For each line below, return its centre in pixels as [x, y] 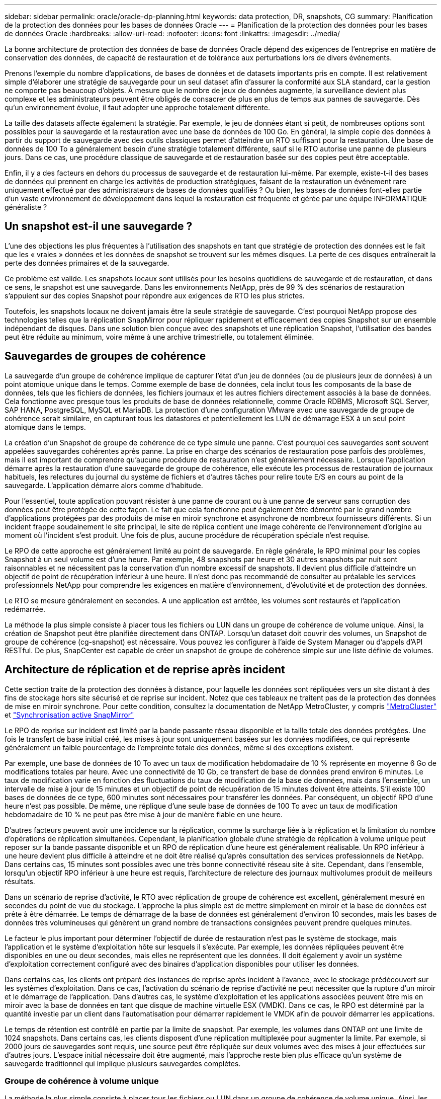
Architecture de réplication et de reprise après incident [145, 670]
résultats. [20, 881]
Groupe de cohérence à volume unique [82, 1081]
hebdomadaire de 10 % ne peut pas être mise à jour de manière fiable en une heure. [144, 814]
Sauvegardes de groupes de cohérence [105, 356]
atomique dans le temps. [45, 427]
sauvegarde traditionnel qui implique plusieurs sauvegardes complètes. [123, 1063]
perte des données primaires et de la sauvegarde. [87, 263]
